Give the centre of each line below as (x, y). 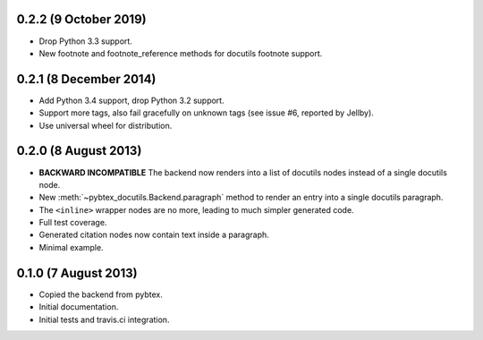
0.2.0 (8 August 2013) (79, 151)
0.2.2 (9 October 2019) (81, 19)
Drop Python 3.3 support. (86, 41)
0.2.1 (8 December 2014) (86, 79)
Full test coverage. (73, 223)
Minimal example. (71, 247)
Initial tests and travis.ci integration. (104, 319)
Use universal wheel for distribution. (106, 125)
